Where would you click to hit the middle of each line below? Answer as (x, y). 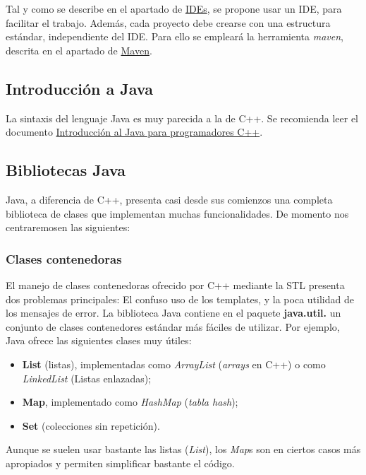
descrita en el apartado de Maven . (79, 50)
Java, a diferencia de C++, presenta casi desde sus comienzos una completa (169, 199)
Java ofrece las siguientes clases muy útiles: (99, 340)
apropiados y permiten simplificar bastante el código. (120, 463)
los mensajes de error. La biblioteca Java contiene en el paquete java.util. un (173, 313)
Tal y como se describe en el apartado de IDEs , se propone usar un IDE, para (174, 8)
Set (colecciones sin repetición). (91, 425)
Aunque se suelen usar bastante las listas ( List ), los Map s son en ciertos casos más (183, 449)
